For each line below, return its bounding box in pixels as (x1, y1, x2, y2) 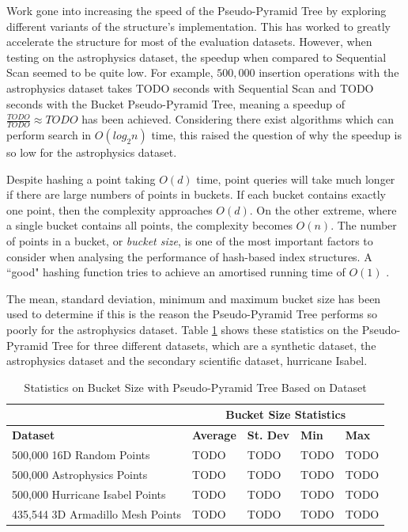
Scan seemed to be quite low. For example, (6, 64, 213, 81)
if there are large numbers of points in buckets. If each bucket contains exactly (6, 186, 386, 203)
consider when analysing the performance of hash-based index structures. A (6, 248, 372, 264)
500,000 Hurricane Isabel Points (12, 485, 166, 502)
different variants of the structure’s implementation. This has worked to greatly (6, 17, 391, 34)
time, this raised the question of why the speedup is (151, 126, 402, 142)
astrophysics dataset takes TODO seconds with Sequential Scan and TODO (6, 79, 374, 96)
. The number (331, 217, 397, 234)
